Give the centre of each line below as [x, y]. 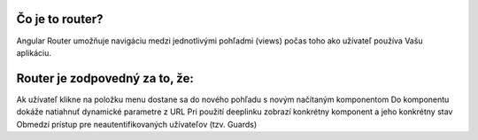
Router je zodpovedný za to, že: [105, 78]
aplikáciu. [34, 52]
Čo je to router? [60, 19]
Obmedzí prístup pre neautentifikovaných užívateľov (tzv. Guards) [137, 124]
